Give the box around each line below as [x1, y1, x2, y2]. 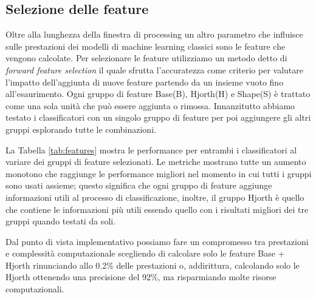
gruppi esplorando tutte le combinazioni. [5, 123, 156, 135]
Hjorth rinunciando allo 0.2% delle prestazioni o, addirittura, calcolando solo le [5, 258, 300, 271]
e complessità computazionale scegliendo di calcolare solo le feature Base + [5, 247, 285, 260]
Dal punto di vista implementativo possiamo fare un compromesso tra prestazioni [5, 235, 309, 247]
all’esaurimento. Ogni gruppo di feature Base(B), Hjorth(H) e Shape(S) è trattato [5, 87, 311, 100]
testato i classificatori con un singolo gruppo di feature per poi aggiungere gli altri [5, 111, 311, 124]
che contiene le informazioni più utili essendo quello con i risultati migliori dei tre [5, 203, 309, 215]
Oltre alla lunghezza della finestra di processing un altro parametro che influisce [5, 28, 303, 41]
